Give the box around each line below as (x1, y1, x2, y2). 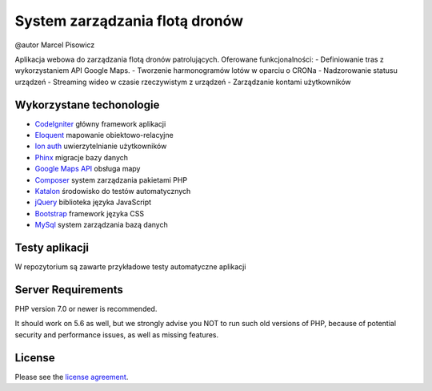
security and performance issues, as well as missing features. (14, 329, 219, 340)
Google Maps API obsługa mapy (34, 164, 141, 174)
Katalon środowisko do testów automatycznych (34, 186, 191, 195)
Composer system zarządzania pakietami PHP (34, 175, 188, 184)
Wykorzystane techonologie (14, 98, 160, 111)
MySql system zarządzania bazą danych (34, 220, 168, 230)
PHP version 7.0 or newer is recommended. (14, 304, 158, 313)
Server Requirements (14, 283, 124, 296)
